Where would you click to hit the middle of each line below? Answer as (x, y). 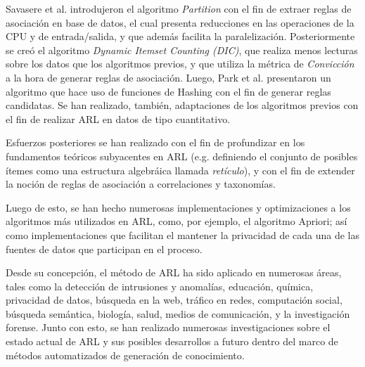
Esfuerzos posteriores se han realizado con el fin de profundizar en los (155, 142)
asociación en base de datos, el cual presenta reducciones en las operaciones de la (180, 22)
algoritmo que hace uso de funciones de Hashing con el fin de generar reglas (168, 91)
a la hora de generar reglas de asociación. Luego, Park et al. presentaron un (168, 77)
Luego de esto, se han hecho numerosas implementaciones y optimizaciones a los (178, 207)
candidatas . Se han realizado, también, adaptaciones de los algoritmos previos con (182, 105)
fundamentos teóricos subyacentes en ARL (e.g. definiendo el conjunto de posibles (182, 156)
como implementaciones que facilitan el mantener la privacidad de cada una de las (183, 234)
